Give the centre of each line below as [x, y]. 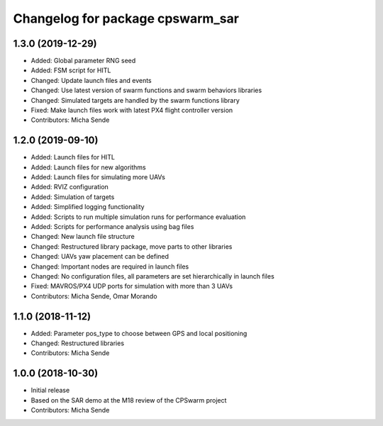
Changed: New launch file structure [83, 237]
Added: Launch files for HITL [73, 157]
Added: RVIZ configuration [70, 187]
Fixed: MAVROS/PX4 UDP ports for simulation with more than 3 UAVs [132, 286]
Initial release [50, 391]
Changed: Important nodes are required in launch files [110, 267]
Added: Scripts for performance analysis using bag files [112, 227]
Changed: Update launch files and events [91, 80]
